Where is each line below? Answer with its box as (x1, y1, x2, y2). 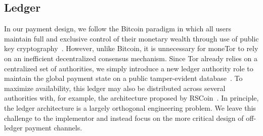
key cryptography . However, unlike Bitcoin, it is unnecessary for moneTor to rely (4, 43, 258, 54)
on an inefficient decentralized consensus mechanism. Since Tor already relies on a (4, 53, 257, 63)
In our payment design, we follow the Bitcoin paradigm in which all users (4, 23, 231, 34)
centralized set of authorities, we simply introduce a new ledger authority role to (4, 63, 253, 73)
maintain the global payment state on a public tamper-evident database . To (4, 73, 243, 83)
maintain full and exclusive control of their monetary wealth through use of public (4, 33, 259, 43)
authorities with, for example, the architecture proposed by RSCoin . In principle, (4, 93, 259, 103)
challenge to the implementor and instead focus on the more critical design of (4, 112, 244, 123)
